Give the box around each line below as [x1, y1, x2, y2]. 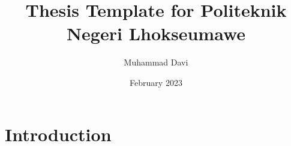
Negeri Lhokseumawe [66, 21, 246, 46]
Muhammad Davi [124, 56, 188, 68]
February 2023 [130, 76, 182, 88]
